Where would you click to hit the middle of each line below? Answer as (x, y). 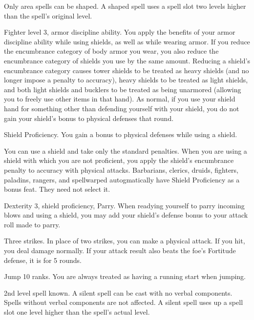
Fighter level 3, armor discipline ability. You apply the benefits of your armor (120, 32)
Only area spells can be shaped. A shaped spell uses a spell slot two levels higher (125, 6)
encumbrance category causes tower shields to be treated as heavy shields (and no (127, 70)
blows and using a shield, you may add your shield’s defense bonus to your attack (126, 215)
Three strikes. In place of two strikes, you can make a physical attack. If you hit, (125, 241)
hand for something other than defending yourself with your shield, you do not (122, 108)
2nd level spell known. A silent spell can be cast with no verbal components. (118, 292)
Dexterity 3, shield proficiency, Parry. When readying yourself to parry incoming (124, 205)
